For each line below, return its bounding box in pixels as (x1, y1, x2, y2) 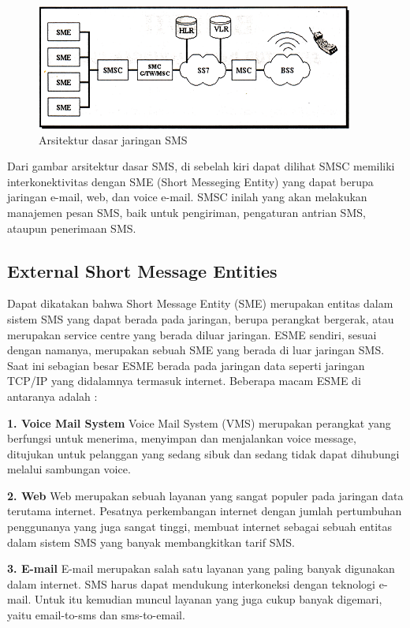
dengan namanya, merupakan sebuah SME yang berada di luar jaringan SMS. (7, 342, 385, 358)
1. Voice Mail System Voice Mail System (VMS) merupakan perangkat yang (7, 414, 391, 431)
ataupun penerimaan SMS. (7, 219, 136, 236)
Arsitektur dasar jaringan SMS (39, 131, 188, 148)
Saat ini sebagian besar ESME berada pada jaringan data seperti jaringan (7, 357, 365, 373)
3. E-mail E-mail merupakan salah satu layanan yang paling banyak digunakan (7, 560, 395, 577)
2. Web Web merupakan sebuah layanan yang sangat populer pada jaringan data (7, 487, 404, 503)
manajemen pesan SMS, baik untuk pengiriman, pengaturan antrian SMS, (7, 204, 366, 220)
